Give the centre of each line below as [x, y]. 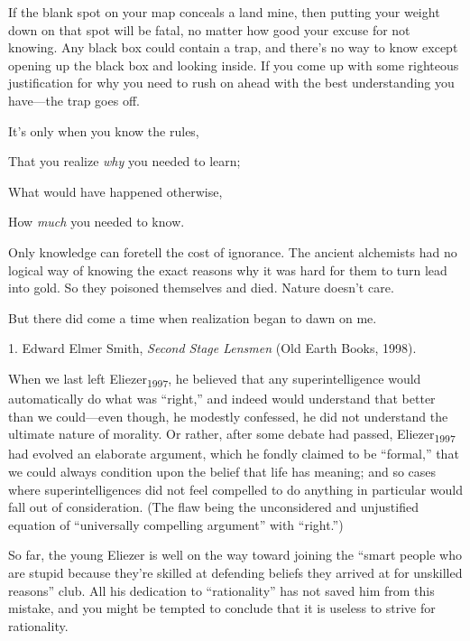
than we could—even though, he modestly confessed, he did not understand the [228, 416]
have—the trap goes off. [74, 100]
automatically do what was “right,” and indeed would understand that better [222, 399]
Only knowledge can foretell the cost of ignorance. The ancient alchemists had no [233, 251]
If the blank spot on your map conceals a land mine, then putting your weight [224, 12]
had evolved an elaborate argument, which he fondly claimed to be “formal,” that [234, 454]
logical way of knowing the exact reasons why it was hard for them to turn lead [228, 269]
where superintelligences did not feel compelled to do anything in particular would [235, 489]
